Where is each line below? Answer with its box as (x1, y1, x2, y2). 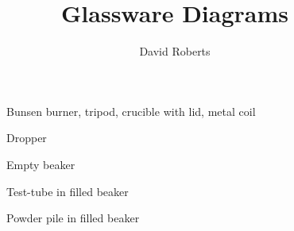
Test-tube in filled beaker (6, 183, 129, 199)
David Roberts (139, 43, 211, 60)
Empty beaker (6, 156, 75, 172)
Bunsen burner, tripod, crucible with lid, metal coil (6, 102, 256, 119)
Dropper (6, 129, 47, 146)
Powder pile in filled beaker (6, 210, 140, 226)
